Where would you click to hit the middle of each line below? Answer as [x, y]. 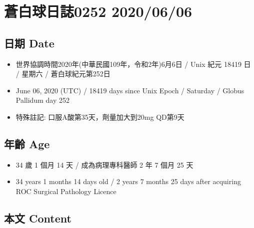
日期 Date [29, 43]
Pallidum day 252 [42, 100]
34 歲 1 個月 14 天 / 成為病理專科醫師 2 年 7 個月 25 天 [104, 164]
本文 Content [38, 218]
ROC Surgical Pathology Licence [66, 191]
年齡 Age [27, 143]
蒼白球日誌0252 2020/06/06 [98, 11]
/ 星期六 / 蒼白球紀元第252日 [63, 74]
